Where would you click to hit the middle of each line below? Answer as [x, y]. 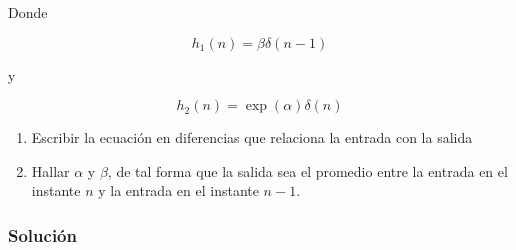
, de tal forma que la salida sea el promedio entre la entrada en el [307, 170]
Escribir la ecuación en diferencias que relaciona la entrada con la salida [252, 137]
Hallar [50, 170]
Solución [42, 234]
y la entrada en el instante [178, 190]
